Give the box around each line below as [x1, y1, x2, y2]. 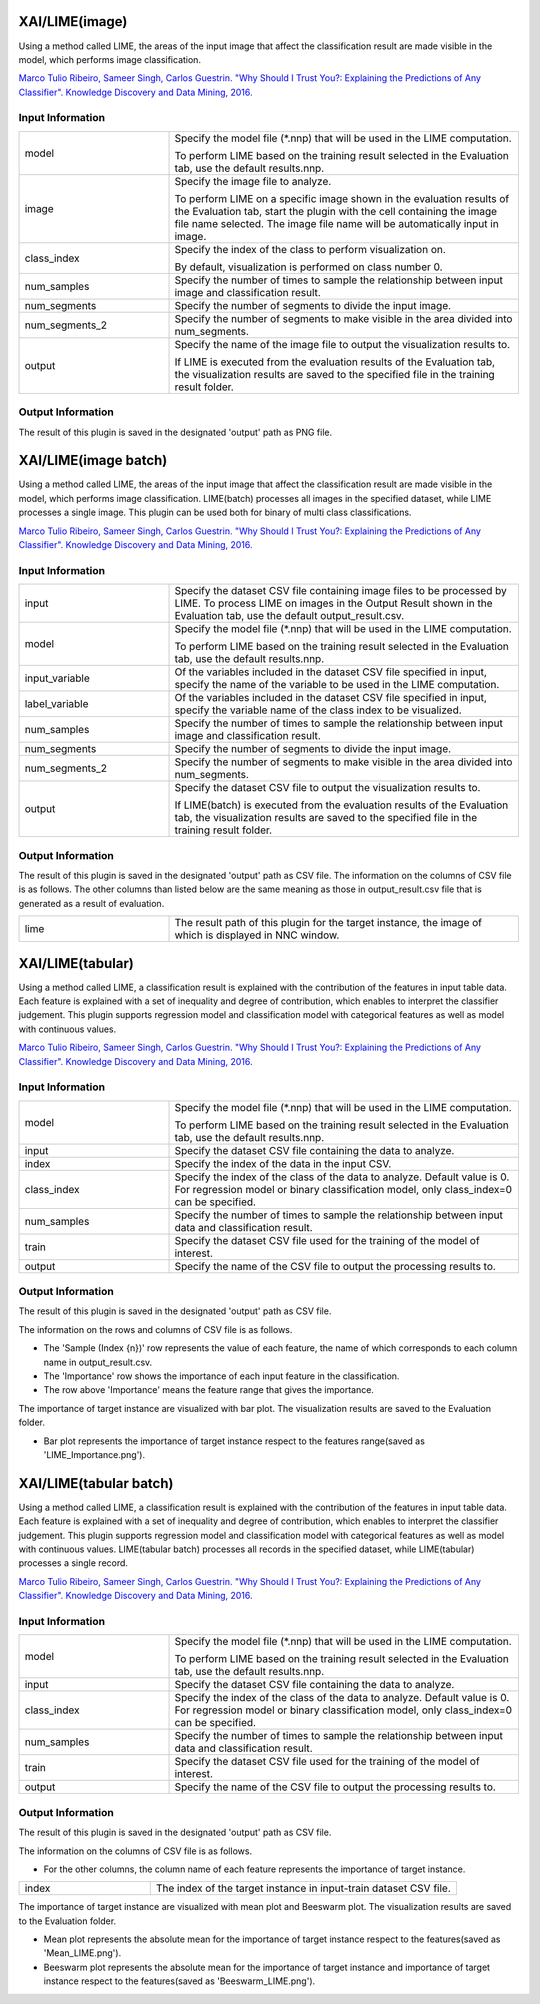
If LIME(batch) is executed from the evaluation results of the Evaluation [174, 798, 509, 812]
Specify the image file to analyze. [174, 174, 332, 188]
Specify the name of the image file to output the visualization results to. [174, 337, 510, 351]
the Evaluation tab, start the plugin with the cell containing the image [174, 204, 498, 218]
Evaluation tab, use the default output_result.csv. [174, 609, 405, 623]
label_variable [24, 697, 89, 711]
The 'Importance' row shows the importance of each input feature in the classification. [43, 1370, 400, 1382]
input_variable [24, 671, 90, 685]
